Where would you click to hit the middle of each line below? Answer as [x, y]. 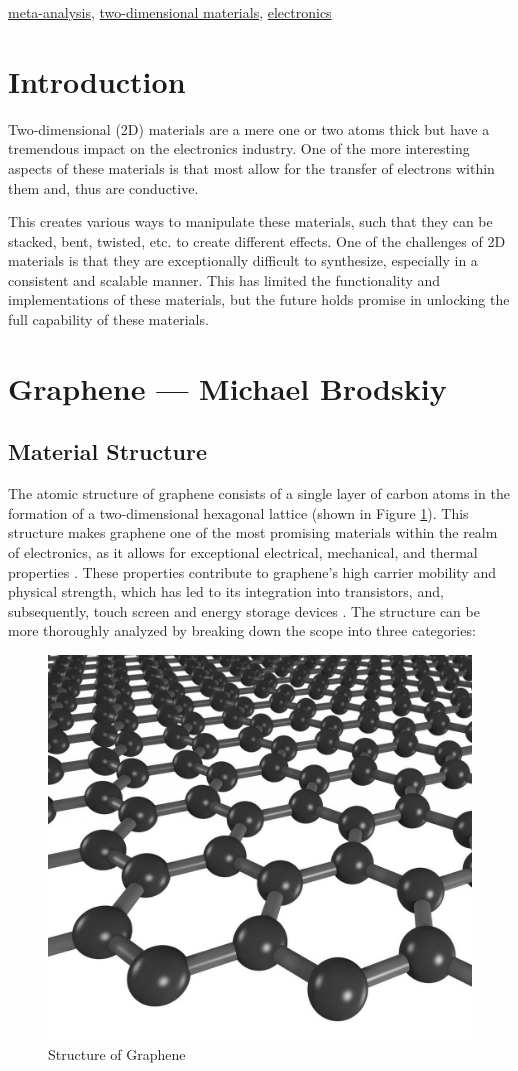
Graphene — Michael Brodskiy [227, 387]
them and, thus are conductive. [103, 187]
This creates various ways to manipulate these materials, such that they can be [250, 221]
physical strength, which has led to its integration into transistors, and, [226, 591]
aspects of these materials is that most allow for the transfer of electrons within [251, 167]
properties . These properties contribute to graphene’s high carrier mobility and [252, 571]
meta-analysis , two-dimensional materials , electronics [170, 12]
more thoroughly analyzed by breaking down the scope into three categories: [242, 630]
